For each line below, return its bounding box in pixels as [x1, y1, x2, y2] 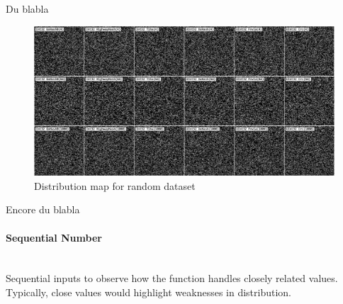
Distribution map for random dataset [34, 178, 196, 193]
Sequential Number [6, 230, 102, 244]
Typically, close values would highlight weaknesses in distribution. [6, 284, 292, 299]
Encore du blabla [6, 202, 80, 217]
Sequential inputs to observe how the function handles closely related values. [6, 271, 338, 286]
